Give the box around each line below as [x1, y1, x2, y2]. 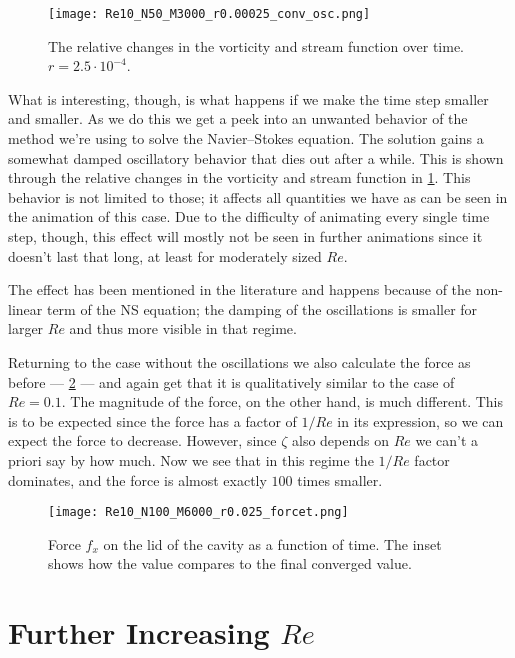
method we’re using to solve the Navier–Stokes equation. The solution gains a [8, 128, 484, 149]
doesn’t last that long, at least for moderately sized [8, 245, 322, 266]
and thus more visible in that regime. [69, 318, 297, 339]
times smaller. [297, 469, 383, 490]
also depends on [292, 430, 389, 451]
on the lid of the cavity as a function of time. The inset [103, 533, 442, 554]
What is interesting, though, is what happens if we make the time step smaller [8, 88, 489, 109]
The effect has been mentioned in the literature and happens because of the [8, 279, 472, 300]
